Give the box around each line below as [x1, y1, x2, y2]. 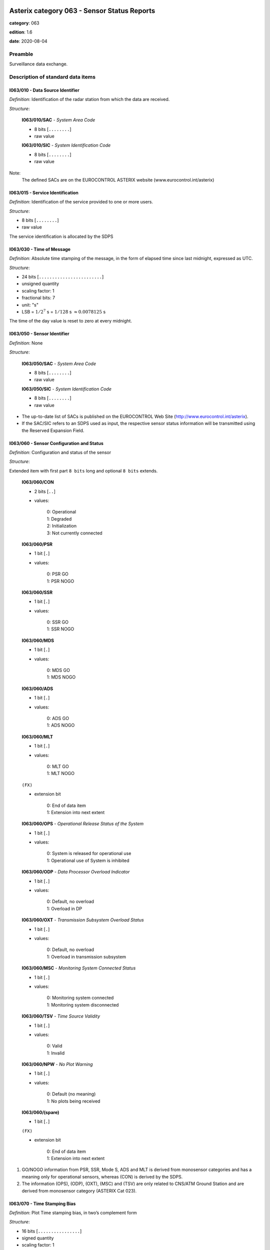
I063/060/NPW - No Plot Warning [21, 1061, 93, 1067]
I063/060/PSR [21, 541, 52, 547]
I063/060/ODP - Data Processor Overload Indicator [21, 869, 130, 875]
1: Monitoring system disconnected [46, 1001, 119, 1007]
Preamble [9, 50, 33, 57]
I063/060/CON [21, 479, 54, 485]
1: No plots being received [46, 1098, 100, 1104]
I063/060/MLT [21, 733, 53, 739]
